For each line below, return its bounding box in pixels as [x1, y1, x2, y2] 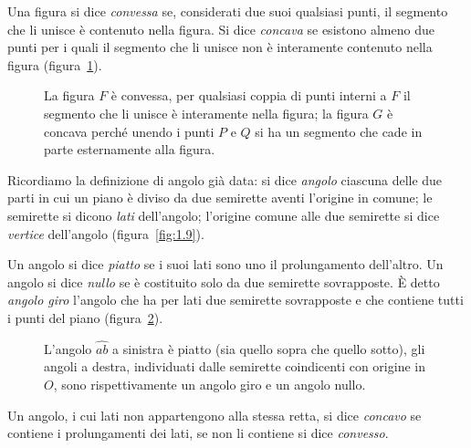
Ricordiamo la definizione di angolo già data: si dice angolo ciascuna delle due [7, 170, 443, 189]
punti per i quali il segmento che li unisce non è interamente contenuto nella [7, 37, 433, 57]
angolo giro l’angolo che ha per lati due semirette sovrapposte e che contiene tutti [7, 290, 464, 309]
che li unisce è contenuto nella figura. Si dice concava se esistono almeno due [7, 19, 434, 38]
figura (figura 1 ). [7, 55, 102, 74]
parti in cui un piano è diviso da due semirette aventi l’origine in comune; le [7, 188, 433, 207]
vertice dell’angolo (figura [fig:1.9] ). [7, 224, 204, 243]
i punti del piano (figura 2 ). [7, 307, 163, 327]
